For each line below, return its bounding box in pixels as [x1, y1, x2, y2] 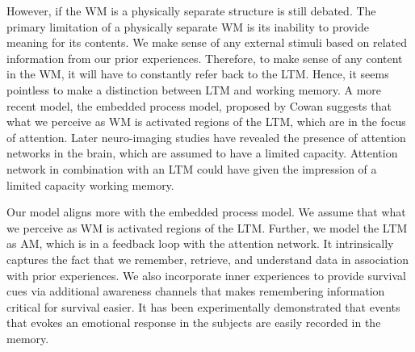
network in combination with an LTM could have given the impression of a [6, 160, 377, 177]
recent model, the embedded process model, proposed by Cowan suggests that [6, 97, 392, 114]
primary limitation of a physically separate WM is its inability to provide [6, 18, 369, 35]
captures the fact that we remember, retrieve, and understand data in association [6, 250, 409, 267]
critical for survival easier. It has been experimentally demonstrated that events [6, 298, 400, 315]
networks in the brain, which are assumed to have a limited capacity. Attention [6, 145, 398, 161]
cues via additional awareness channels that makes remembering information [6, 283, 385, 300]
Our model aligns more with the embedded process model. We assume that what [6, 203, 406, 220]
